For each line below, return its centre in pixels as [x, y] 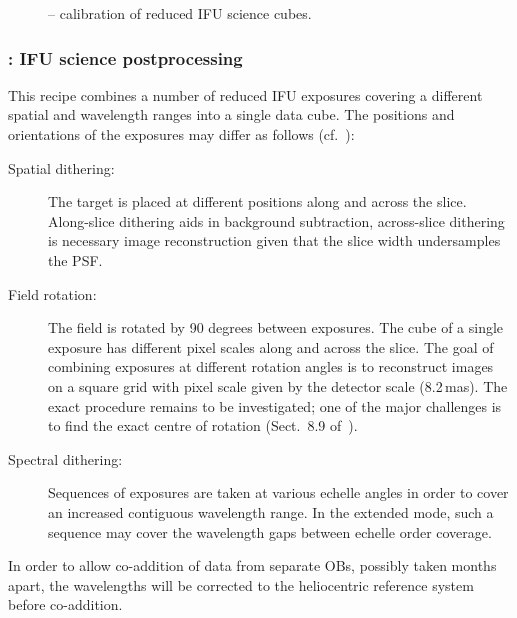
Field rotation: [52, 293]
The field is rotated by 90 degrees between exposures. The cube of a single [276, 327]
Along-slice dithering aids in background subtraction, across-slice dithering [276, 220]
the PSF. [75, 259]
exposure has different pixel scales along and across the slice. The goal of [271, 346]
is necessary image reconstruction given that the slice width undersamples [274, 240]
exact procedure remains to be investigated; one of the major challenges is [275, 405]
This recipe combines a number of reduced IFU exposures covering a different [245, 94]
